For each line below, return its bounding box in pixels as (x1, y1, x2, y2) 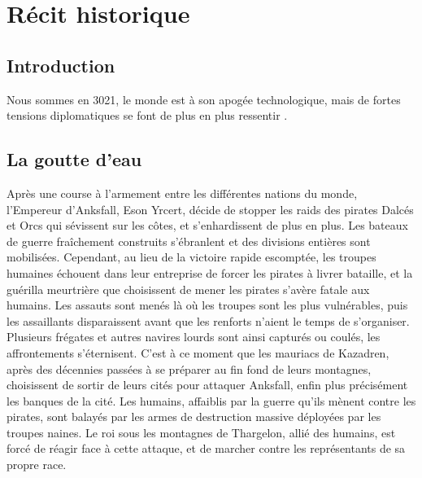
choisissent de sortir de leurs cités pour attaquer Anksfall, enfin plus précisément (7, 376, 408, 393)
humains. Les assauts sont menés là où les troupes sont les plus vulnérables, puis (7, 296, 408, 314)
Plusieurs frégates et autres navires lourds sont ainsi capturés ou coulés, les (7, 328, 381, 345)
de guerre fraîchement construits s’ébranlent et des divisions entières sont (7, 232, 371, 249)
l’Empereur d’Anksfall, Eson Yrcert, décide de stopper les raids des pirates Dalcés (7, 200, 414, 217)
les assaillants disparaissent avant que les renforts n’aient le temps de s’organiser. (7, 312, 410, 329)
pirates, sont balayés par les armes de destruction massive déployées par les (7, 408, 381, 425)
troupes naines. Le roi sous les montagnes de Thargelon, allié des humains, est (7, 423, 396, 441)
